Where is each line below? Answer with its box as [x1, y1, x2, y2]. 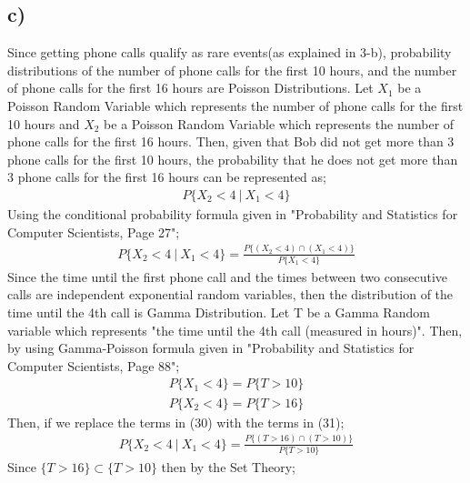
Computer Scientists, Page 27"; [7, 222, 180, 241]
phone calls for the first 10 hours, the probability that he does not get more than [7, 149, 458, 168]
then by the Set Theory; [161, 457, 296, 476]
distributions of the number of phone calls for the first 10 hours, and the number [7, 60, 457, 79]
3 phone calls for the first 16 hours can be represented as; [7, 167, 326, 186]
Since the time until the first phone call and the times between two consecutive [7, 267, 447, 286]
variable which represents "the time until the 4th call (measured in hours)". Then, [7, 320, 463, 339]
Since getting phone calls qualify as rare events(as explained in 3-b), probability [7, 43, 452, 62]
